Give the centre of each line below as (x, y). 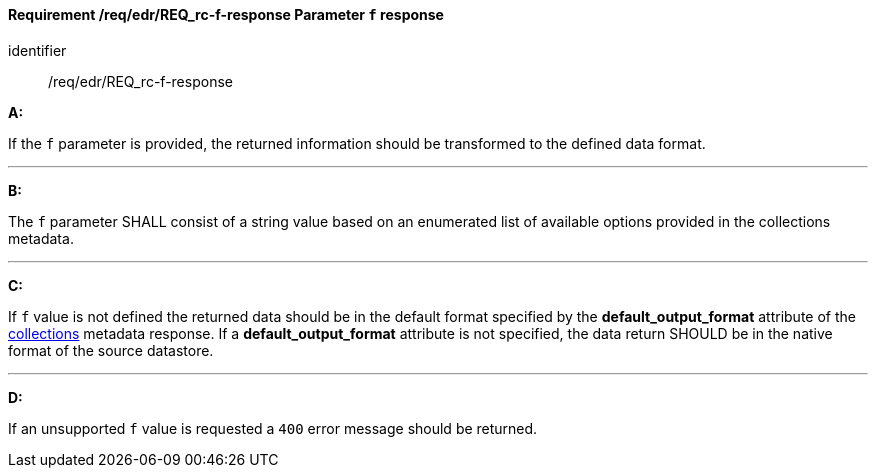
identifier (37, 50)
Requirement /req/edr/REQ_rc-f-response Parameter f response (226, 14)
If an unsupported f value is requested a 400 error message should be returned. (273, 428)
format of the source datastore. (111, 350)
